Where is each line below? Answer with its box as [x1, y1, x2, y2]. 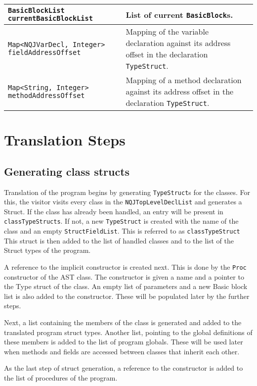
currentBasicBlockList [8, 14, 93, 22]
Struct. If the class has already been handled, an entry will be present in [4, 206, 223, 216]
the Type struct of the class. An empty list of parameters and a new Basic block [4, 281, 248, 291]
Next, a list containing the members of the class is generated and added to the [4, 317, 242, 328]
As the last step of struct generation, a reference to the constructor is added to [4, 363, 243, 373]
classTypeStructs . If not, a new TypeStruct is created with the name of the [4, 216, 239, 226]
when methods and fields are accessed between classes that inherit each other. [4, 346, 240, 356]
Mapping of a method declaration [126, 74, 242, 86]
